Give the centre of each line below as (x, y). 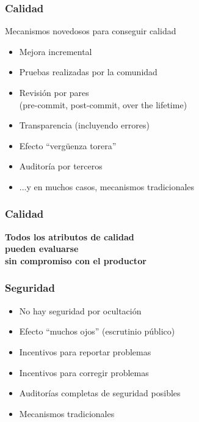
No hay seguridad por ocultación (80, 310)
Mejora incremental (56, 51)
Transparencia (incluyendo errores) (84, 125)
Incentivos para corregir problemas (84, 372)
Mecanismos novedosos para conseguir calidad (91, 31)
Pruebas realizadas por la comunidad (88, 72)
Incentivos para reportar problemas (85, 351)
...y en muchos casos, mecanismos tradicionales (107, 186)
